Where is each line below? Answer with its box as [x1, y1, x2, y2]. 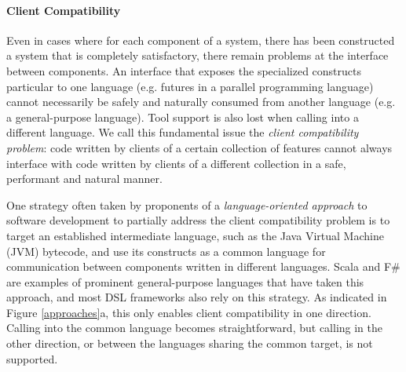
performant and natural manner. [6, 170, 163, 187]
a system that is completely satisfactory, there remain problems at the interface [6, 47, 389, 64]
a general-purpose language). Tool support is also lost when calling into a [6, 108, 359, 125]
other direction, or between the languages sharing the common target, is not [6, 335, 373, 352]
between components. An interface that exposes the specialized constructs [6, 62, 361, 78]
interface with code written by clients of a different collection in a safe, [6, 155, 346, 171]
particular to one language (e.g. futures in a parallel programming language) [6, 78, 374, 94]
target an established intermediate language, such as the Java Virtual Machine [6, 227, 384, 243]
